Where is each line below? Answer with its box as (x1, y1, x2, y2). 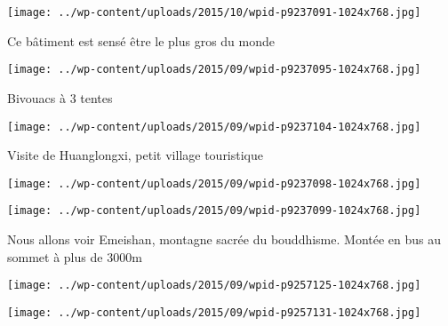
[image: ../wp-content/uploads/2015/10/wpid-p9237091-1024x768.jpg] (7, 6, 421, 19)
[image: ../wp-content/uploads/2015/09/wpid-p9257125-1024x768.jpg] (7, 279, 421, 292)
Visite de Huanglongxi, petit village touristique (7, 146, 264, 164)
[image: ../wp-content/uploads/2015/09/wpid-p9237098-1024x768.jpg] (7, 177, 421, 190)
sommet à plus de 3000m (7, 247, 142, 266)
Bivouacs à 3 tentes (7, 88, 113, 107)
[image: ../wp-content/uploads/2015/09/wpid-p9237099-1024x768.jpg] (7, 204, 421, 218)
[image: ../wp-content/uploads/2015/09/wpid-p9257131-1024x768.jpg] (7, 306, 421, 319)
